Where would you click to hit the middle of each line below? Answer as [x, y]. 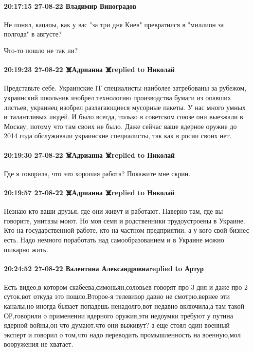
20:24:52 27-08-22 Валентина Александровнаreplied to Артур [104, 268]
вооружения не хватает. [39, 344]
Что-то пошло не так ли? [41, 50]
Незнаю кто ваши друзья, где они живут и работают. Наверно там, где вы [114, 211]
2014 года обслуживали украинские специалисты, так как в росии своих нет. [118, 136]
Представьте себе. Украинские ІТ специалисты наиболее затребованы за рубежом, [125, 88]
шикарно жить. [26, 249]
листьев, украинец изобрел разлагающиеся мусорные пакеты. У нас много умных [125, 107]
